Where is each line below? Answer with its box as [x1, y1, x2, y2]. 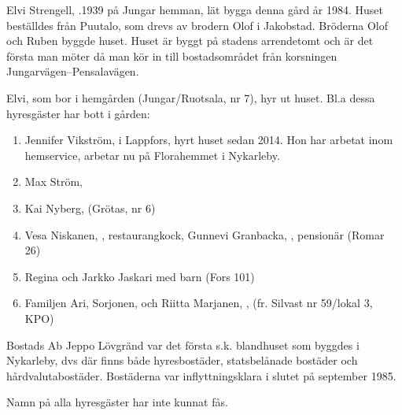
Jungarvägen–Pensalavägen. [6, 63, 139, 80]
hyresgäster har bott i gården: [6, 105, 150, 121]
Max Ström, [24, 173, 83, 190]
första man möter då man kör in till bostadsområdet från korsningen [6, 47, 337, 64]
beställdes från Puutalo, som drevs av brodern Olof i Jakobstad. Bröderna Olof [6, 17, 389, 33]
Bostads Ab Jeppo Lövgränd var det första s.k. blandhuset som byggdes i [6, 336, 360, 353]
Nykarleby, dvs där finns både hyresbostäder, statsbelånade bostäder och [6, 352, 358, 369]
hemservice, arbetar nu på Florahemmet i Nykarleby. [24, 146, 280, 163]
